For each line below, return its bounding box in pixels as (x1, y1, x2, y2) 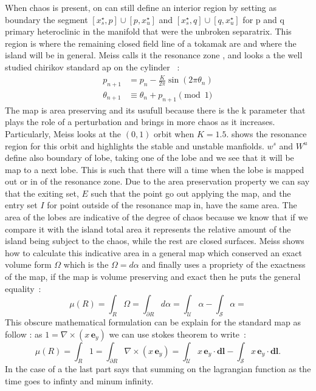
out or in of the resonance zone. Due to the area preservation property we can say (5, 175, 310, 188)
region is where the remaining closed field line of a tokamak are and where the (5, 36, 297, 49)
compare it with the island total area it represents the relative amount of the (5, 222, 291, 235)
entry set (5, 199, 38, 211)
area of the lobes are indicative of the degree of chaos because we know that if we (5, 211, 308, 223)
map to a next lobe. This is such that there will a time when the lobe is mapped (5, 163, 304, 175)
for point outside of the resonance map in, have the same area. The (47, 199, 297, 211)
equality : (5, 282, 41, 294)
